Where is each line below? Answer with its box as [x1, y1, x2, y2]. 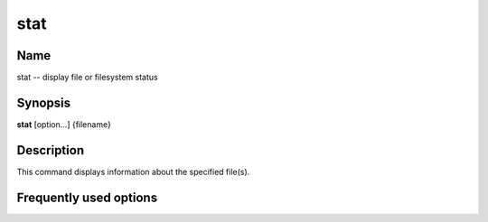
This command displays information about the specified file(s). [16, 166, 250, 177]
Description [16, 143, 85, 158]
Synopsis [16, 95, 71, 110]
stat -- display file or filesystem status [16, 72, 158, 83]
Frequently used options [16, 190, 158, 205]
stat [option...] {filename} [16, 118, 112, 130]
